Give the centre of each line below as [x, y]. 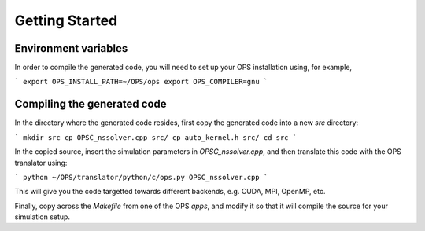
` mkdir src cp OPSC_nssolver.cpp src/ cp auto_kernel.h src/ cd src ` [156, 137]
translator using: [41, 163]
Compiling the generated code [91, 104]
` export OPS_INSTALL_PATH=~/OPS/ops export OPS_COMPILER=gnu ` [141, 82]
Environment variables [71, 48]
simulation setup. [42, 217]
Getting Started [66, 20]
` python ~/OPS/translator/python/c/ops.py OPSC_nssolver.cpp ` [141, 177]
